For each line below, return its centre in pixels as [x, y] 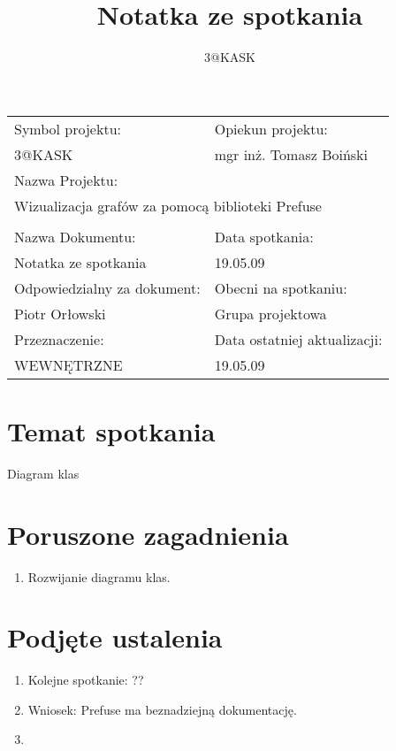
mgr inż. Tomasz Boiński [291, 154]
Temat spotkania [111, 430]
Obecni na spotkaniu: [281, 287]
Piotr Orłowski [60, 313]
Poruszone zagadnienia [148, 534]
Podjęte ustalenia [115, 637]
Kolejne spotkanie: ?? [86, 680]
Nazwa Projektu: [66, 180]
